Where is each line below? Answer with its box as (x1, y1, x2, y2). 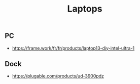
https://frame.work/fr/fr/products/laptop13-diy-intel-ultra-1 (12, 45, 135, 51)
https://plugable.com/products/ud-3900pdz (12, 73, 104, 79)
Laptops (67, 3, 102, 15)
